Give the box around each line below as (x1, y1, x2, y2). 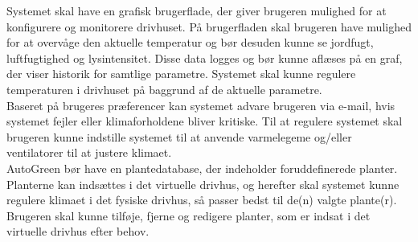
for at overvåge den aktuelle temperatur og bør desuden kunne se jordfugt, (6, 34, 374, 51)
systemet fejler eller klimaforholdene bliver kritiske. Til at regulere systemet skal (6, 113, 403, 129)
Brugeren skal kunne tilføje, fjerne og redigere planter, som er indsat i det (6, 207, 371, 224)
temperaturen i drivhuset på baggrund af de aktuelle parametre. (6, 80, 322, 97)
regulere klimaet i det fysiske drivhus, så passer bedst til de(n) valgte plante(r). (6, 191, 397, 208)
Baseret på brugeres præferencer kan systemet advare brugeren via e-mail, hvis (6, 96, 395, 113)
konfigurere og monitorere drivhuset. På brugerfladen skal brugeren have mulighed (6, 18, 412, 35)
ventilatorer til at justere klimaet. (6, 144, 172, 161)
